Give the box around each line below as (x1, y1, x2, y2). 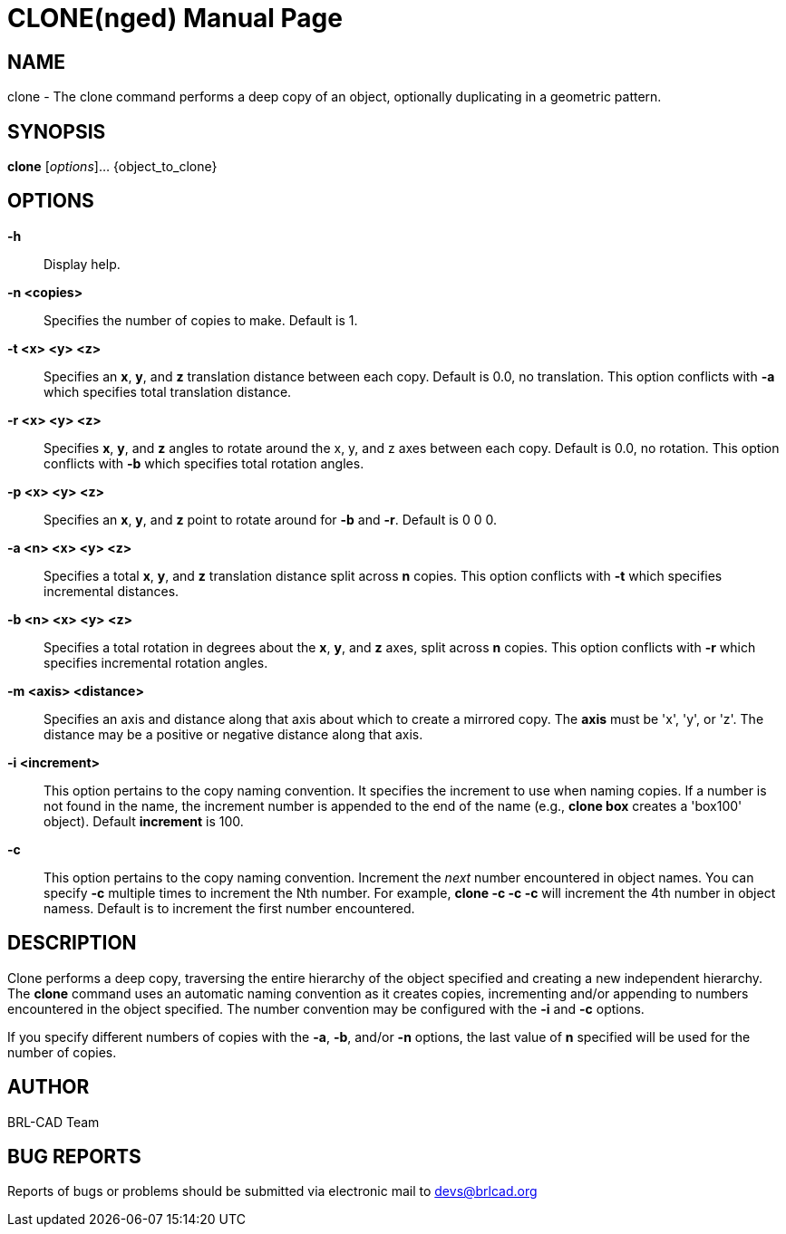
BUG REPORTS (7, 1144, 141, 1168)
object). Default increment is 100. (44, 813, 244, 829)
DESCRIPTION (7, 931, 137, 955)
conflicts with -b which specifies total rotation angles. (44, 455, 364, 471)
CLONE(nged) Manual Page (7, 3, 343, 34)
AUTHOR (7, 1075, 90, 1099)
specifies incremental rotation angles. (44, 654, 268, 670)
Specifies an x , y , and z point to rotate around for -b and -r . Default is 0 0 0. (44, 511, 497, 527)
